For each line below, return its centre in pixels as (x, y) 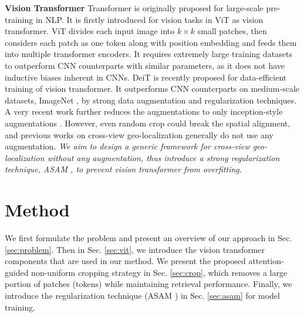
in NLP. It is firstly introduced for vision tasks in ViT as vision (149, 19)
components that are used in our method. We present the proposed (125, 261)
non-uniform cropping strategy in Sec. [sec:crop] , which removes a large (159, 272)
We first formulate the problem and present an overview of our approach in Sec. (148, 238)
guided (17, 272)
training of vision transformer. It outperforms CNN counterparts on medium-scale (152, 89)
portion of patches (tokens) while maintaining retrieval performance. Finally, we (148, 284)
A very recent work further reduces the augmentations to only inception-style (144, 111)
